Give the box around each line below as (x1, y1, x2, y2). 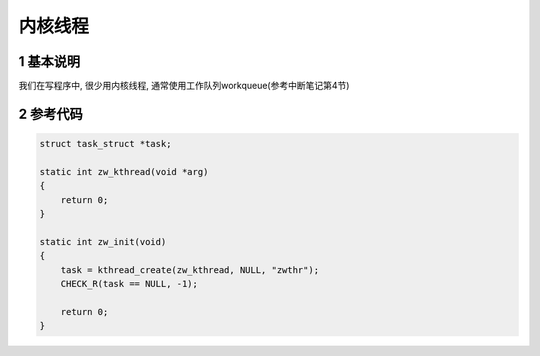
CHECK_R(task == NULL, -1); (60, 278, 199, 289)
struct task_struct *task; (39, 138, 172, 150)
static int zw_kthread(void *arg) (39, 166, 209, 177)
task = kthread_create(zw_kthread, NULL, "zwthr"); (60, 264, 320, 275)
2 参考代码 (18, 105, 84, 122)
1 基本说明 (18, 53, 81, 70)
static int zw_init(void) (39, 236, 167, 247)
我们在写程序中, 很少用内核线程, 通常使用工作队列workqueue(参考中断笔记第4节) (18, 80, 350, 92)
